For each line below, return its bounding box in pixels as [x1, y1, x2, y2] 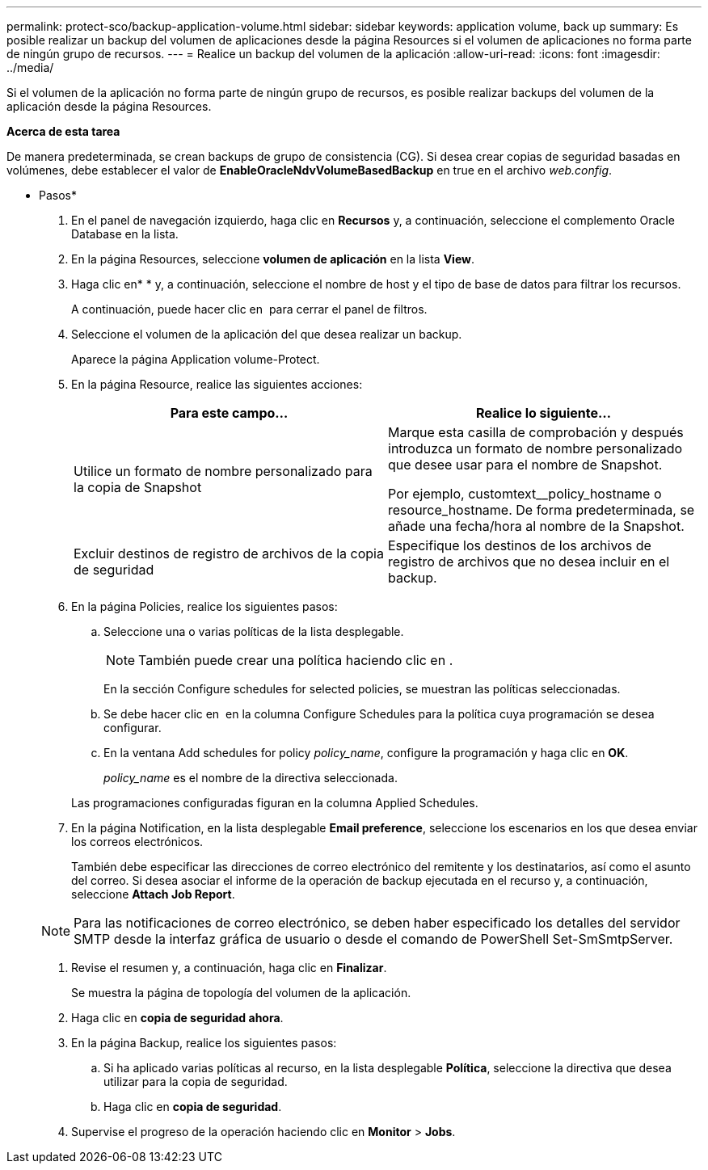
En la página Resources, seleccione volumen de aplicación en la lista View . [71, 252, 474, 266]
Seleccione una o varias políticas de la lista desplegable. [103, 625, 404, 638]
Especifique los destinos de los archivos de [388, 537, 651, 553]
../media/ [6, 61, 54, 74]
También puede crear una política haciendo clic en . [138, 652, 453, 668]
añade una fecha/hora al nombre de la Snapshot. [388, 518, 685, 534]
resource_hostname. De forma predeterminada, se [388, 502, 695, 518]
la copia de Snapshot [74, 479, 202, 495]
